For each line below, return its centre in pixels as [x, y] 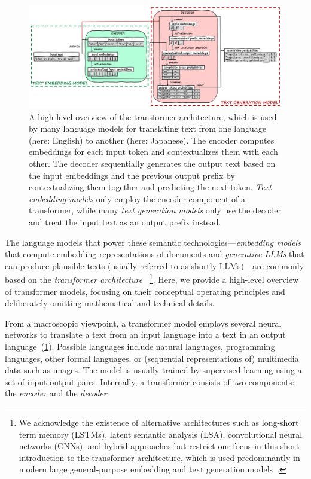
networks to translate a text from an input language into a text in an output [145, 335]
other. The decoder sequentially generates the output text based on [152, 164]
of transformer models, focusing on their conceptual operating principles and [145, 291]
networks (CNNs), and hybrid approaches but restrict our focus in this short [159, 446]
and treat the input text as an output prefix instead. [125, 222]
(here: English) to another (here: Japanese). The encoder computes [152, 140]
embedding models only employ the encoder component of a [137, 198]
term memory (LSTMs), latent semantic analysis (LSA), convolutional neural [161, 434]
